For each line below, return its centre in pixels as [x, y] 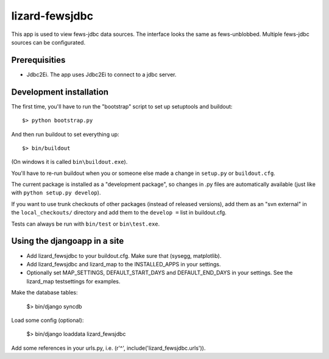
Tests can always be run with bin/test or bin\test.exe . [86, 224]
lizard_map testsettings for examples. [73, 281]
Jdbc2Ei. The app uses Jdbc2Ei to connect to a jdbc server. [101, 74]
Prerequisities [38, 60]
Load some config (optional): [48, 320]
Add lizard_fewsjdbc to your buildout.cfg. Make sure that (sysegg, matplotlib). [124, 255]
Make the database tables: [44, 293]
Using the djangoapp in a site [68, 241]
